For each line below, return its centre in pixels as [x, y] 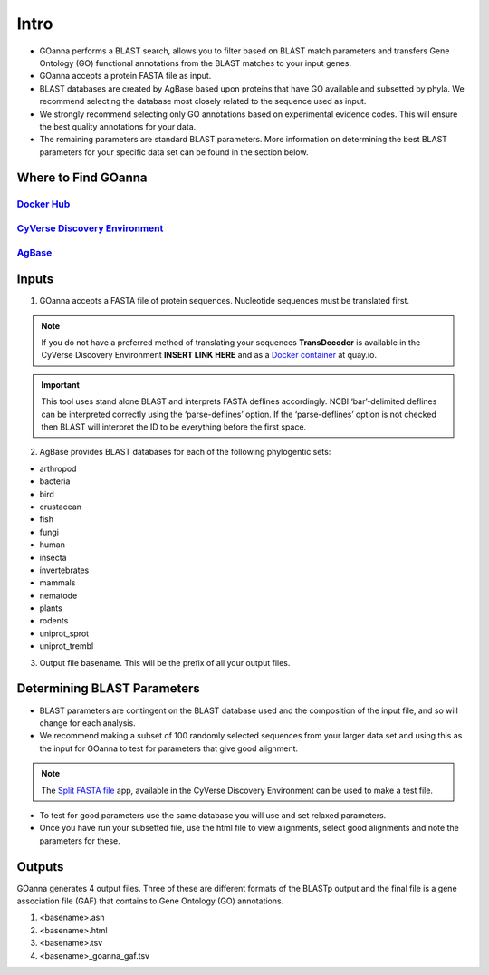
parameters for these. [80, 840]
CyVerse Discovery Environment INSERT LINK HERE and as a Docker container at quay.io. [209, 355]
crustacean [60, 507]
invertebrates [64, 570]
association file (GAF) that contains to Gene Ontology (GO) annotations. [150, 901]
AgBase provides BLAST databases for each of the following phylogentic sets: [185, 452]
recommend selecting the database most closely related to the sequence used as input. [203, 101]
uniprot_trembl [67, 646]
